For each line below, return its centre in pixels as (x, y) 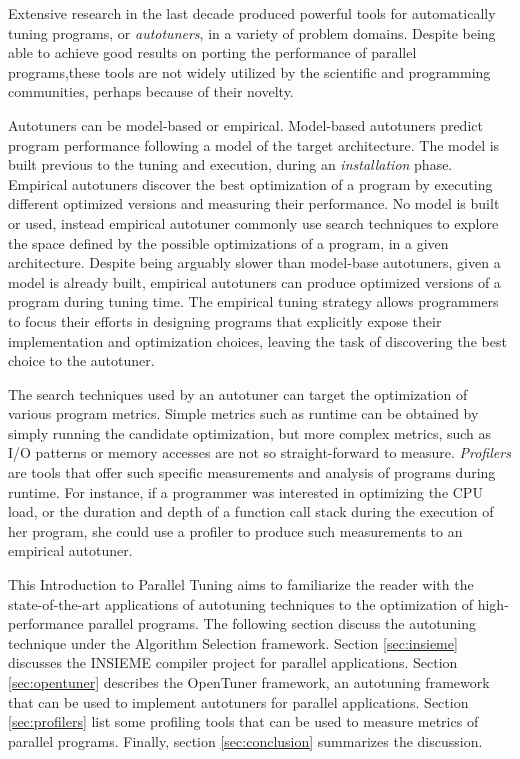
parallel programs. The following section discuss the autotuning (282, 623)
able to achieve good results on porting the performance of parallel (212, 52)
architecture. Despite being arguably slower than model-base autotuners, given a (254, 262)
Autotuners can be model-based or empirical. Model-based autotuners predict (245, 124)
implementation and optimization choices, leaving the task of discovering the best (257, 340)
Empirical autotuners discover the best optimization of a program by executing (250, 183)
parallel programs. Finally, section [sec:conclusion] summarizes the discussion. (245, 740)
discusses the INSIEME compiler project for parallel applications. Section (233, 662)
